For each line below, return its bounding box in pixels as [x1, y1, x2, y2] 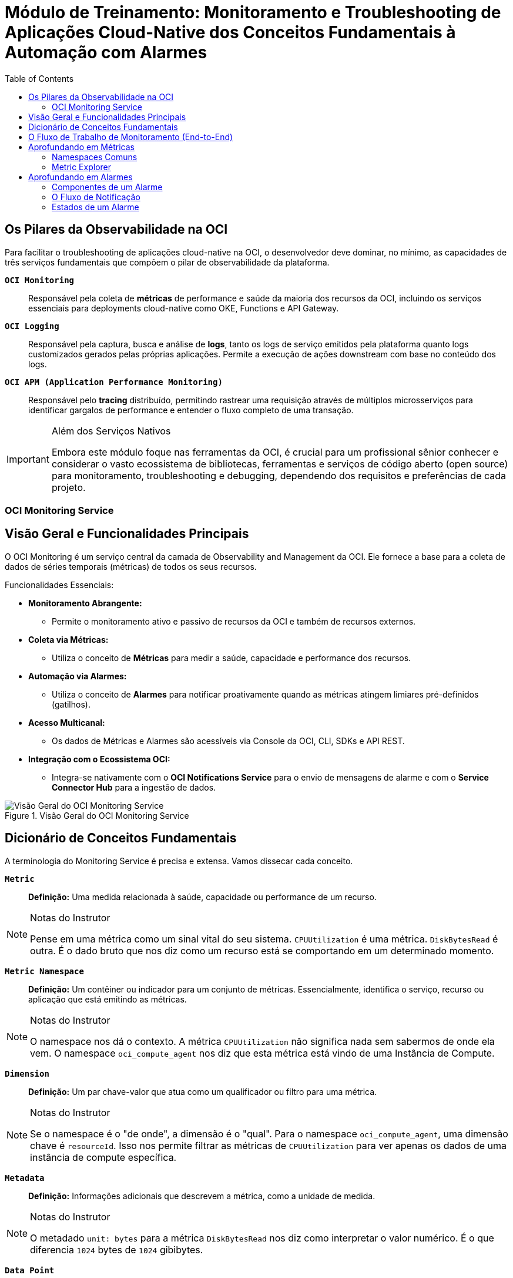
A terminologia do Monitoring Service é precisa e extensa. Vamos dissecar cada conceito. [5, 855, 353, 866]
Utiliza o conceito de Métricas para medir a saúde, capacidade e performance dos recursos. [52, 652, 411, 663]
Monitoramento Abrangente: [28, 597, 142, 608]
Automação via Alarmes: [28, 670, 127, 681]
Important [6, 453, 49, 465]
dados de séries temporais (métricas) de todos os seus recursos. [5, 561, 257, 572]
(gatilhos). [52, 699, 90, 709]
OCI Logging [5, 321, 59, 331]
